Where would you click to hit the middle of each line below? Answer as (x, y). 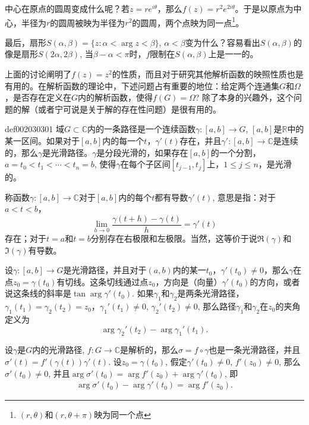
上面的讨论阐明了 (38, 74)
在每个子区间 (145, 164)
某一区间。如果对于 (42, 140)
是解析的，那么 (149, 350)
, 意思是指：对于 (244, 197)
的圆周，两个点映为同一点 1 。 (188, 21)
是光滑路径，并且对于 (105, 270)
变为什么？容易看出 (223, 42)
